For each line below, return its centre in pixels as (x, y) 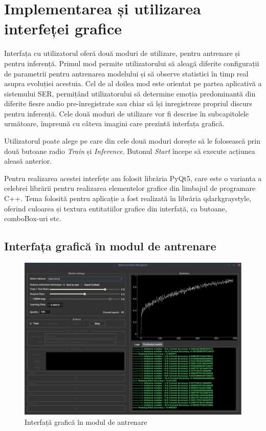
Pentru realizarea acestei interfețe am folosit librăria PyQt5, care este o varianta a (133, 178)
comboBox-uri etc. (33, 218)
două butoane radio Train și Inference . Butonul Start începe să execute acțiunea (130, 151)
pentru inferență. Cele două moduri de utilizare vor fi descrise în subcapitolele (127, 113)
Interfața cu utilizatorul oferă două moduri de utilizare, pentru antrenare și (122, 53)
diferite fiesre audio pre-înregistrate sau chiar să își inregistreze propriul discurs (128, 103)
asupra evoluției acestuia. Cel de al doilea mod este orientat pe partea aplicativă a (133, 83)
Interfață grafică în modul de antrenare (86, 422)
